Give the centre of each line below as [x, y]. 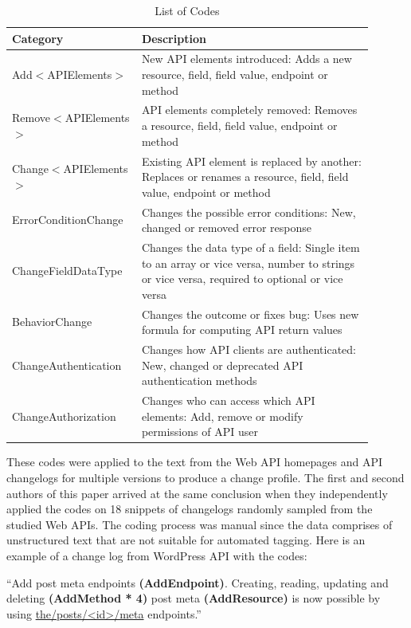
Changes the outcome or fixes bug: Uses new [250, 314]
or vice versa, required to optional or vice [242, 279]
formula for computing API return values [242, 330]
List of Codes [187, 10]
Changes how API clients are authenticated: [249, 349]
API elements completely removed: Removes [249, 110]
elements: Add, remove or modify [222, 416]
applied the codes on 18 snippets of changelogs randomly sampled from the [190, 509]
